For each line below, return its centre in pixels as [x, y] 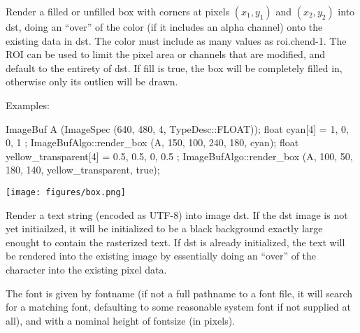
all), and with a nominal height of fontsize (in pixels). [121, 320]
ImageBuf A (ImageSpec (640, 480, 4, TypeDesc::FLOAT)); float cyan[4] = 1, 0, [177, 128]
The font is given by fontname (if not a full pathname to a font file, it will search [179, 293]
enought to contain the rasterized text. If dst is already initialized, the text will [175, 242]
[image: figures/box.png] [66, 192]
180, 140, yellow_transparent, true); [83, 170]
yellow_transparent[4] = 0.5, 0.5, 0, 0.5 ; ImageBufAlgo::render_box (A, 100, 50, [179, 156]
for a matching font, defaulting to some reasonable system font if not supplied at [178, 307]
